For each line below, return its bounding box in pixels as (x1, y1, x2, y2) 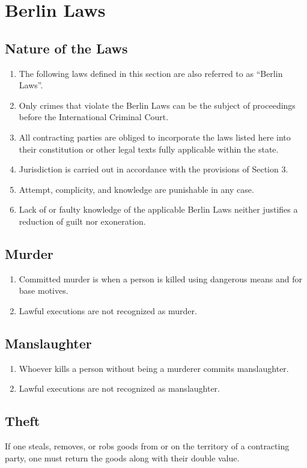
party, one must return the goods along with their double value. (5, 451, 240, 464)
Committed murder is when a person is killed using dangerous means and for (19, 272, 303, 285)
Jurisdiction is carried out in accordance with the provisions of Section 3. (19, 163, 288, 175)
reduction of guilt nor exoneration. (19, 214, 146, 227)
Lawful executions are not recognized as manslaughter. (19, 382, 220, 395)
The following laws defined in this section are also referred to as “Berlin (19, 67, 283, 79)
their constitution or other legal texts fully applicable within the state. (19, 142, 279, 155)
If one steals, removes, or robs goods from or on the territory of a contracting (5, 440, 290, 452)
